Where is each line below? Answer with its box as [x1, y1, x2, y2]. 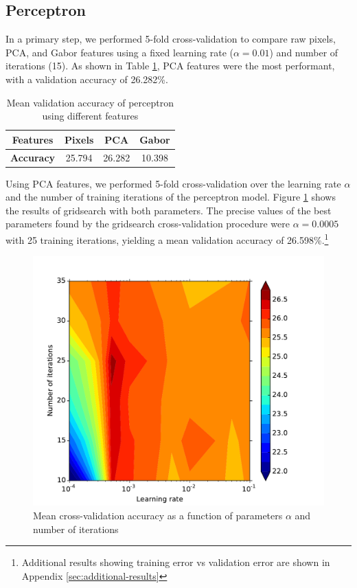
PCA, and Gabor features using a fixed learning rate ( [5, 45, 233, 59]
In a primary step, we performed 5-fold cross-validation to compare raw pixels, [5, 32, 336, 46]
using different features [42, 109, 139, 123]
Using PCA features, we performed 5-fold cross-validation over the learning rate [5, 176, 341, 190]
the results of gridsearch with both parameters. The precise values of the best [5, 203, 332, 217]
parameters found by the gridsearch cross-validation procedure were [5, 216, 290, 231]
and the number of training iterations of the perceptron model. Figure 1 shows [5, 190, 336, 204]
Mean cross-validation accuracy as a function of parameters [33, 508, 283, 523]
